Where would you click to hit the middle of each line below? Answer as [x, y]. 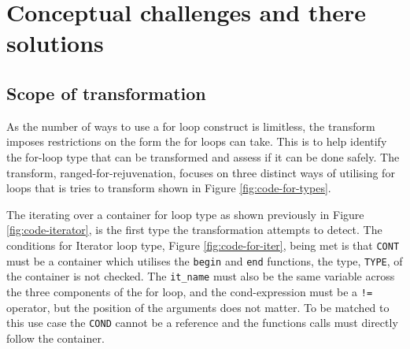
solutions [55, 43]
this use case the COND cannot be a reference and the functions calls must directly [202, 323]
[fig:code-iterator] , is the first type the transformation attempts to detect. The [194, 230]
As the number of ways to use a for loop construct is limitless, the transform [191, 126]
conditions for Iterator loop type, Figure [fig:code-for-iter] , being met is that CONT [203, 245]
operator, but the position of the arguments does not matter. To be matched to [198, 307]
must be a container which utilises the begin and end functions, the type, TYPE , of [205, 260]
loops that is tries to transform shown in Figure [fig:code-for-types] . [169, 188]
